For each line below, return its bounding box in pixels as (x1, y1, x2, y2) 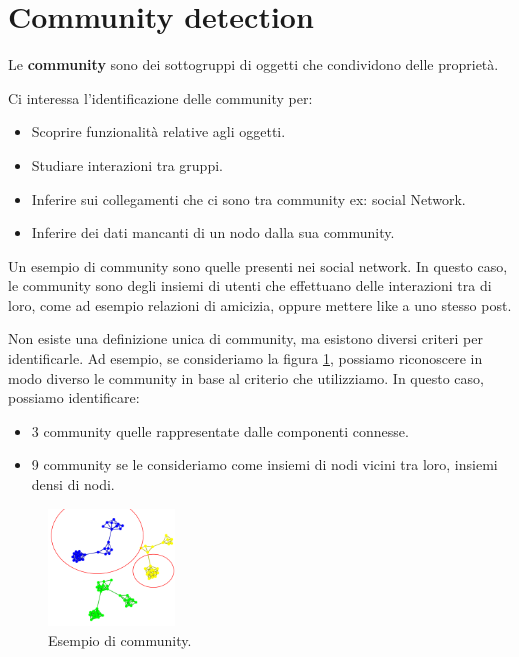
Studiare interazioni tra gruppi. (31, 154, 223, 175)
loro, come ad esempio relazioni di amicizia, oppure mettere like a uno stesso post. (8, 294, 512, 315)
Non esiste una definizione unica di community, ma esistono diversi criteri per (8, 328, 483, 349)
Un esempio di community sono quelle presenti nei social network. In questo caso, (8, 255, 508, 276)
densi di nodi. (31, 474, 115, 495)
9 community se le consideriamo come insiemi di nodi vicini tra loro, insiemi (31, 454, 498, 475)
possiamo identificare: (8, 387, 140, 408)
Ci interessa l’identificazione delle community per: (8, 87, 313, 108)
